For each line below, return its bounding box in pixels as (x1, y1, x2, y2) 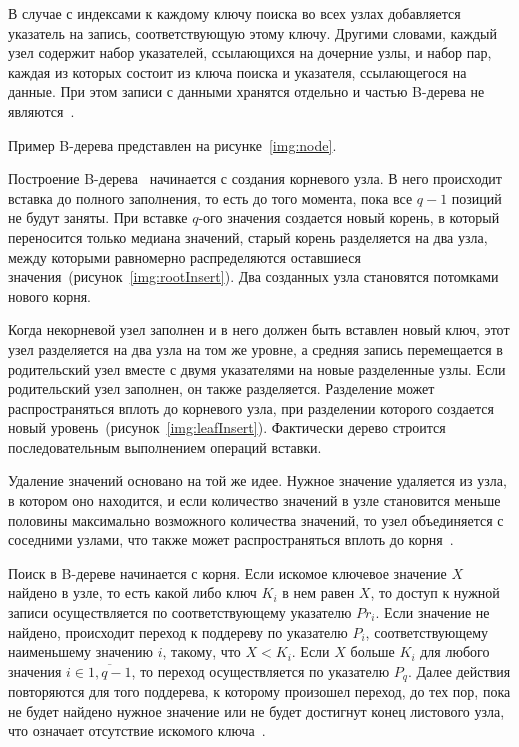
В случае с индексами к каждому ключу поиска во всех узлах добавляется (8, 3, 461, 23)
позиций (451, 187, 502, 208)
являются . (8, 100, 75, 121)
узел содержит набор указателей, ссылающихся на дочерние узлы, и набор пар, (8, 42, 492, 63)
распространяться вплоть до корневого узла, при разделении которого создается (8, 397, 494, 418)
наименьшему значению (8, 641, 154, 662)
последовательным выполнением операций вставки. (8, 436, 322, 457)
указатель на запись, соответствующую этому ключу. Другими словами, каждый (8, 22, 497, 43)
